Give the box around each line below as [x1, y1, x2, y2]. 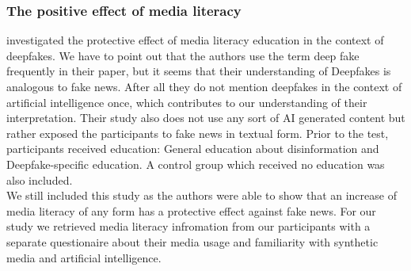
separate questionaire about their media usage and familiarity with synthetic [6, 233, 379, 250]
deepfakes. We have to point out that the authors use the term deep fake [6, 47, 360, 63]
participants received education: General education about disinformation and [6, 140, 379, 157]
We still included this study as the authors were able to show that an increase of [6, 187, 397, 204]
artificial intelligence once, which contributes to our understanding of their [6, 94, 367, 110]
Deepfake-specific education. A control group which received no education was [6, 155, 385, 172]
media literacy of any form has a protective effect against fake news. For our [6, 202, 376, 219]
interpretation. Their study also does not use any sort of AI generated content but [6, 109, 405, 126]
